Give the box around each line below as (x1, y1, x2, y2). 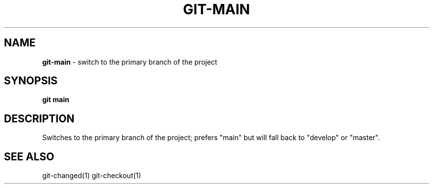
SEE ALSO (4, 150, 54, 163)
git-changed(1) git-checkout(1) (42, 171, 141, 180)
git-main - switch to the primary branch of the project (42, 57, 217, 66)
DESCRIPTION (4, 112, 75, 125)
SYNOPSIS (4, 75, 58, 87)
